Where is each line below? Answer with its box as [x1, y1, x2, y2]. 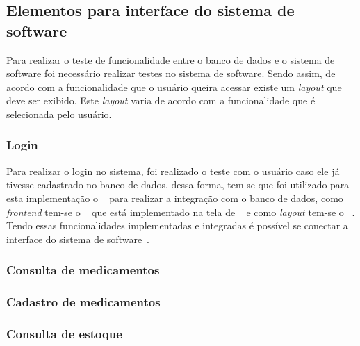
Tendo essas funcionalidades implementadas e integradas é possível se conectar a [6, 218, 348, 233]
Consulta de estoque [6, 324, 122, 342]
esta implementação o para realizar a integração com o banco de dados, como [6, 190, 343, 205]
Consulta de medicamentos [6, 261, 160, 279]
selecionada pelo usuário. [6, 106, 112, 121]
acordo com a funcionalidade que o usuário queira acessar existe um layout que [6, 79, 342, 94]
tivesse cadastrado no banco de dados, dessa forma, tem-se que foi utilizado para [6, 177, 350, 192]
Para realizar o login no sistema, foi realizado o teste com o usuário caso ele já [6, 163, 340, 178]
